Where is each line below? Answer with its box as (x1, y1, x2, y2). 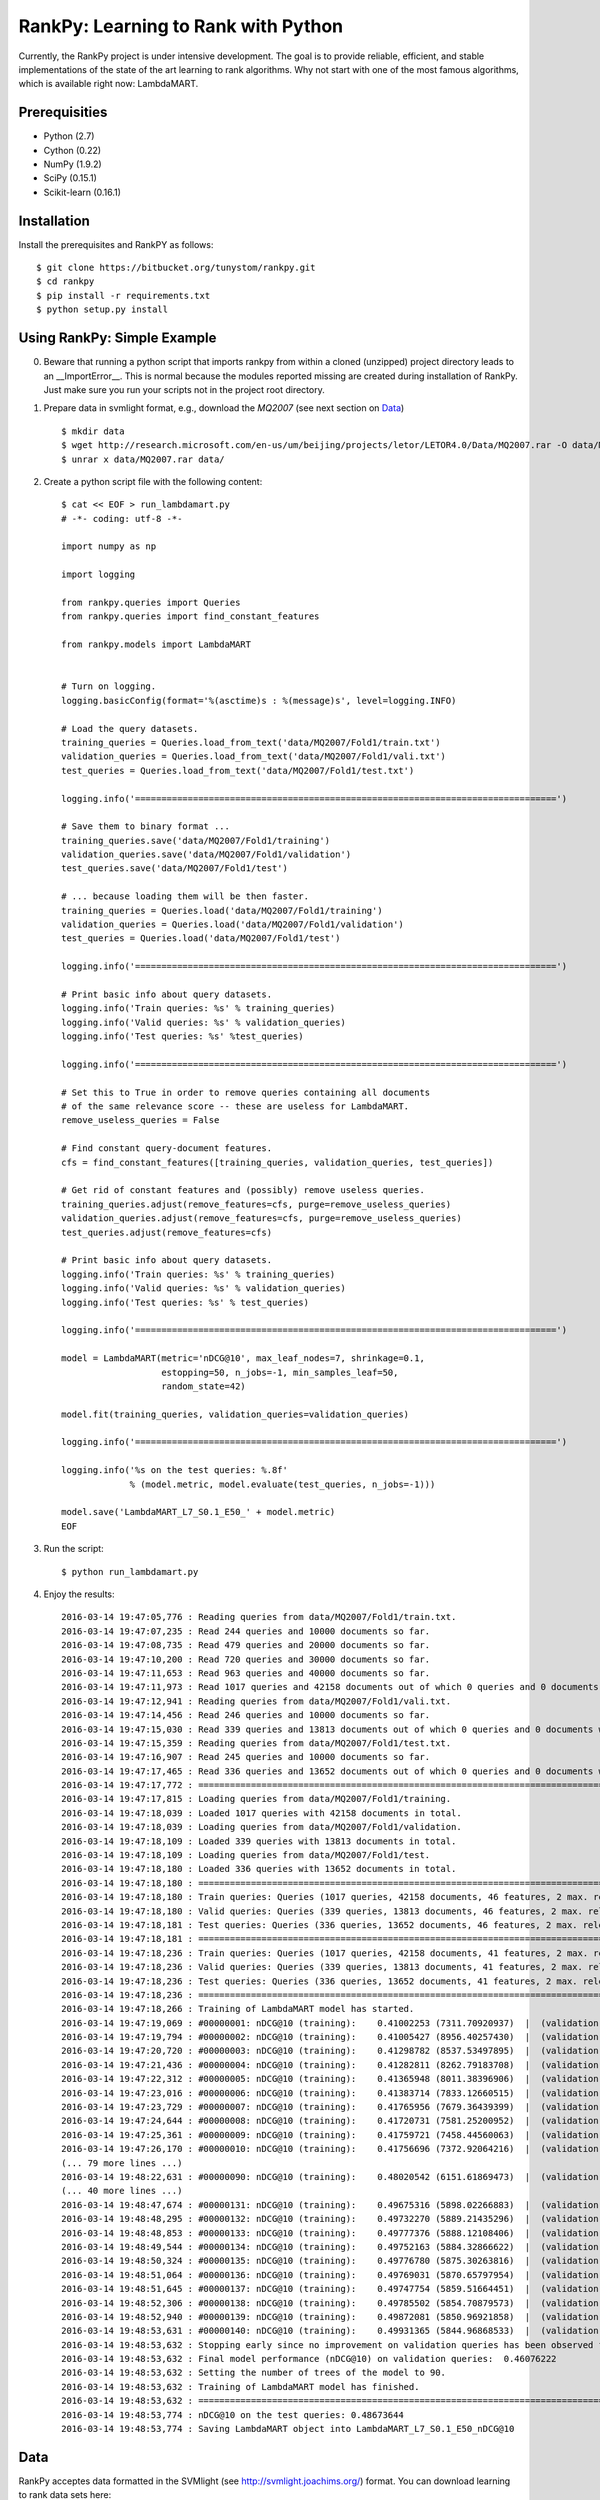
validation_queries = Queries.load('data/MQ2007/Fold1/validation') (61, 919, 404, 930)
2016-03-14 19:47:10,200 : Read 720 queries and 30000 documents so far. (61, 1653, 431, 1665)
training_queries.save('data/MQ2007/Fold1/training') (61, 835, 330, 846)
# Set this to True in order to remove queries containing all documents (61, 1086, 431, 1098)
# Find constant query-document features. (61, 1143, 273, 1154)
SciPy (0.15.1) (43, 172, 97, 184)
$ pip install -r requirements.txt (36, 290, 211, 301)
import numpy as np (61, 541, 157, 552)
